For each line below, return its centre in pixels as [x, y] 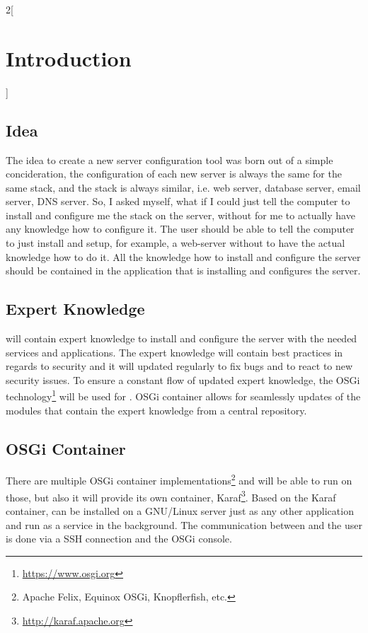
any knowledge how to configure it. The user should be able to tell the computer [180, 229]
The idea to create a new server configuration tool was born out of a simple [169, 159]
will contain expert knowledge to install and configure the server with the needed [182, 338]
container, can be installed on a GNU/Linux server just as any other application [180, 510]
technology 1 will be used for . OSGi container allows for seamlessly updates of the [183, 395]
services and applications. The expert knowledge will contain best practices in [174, 352]
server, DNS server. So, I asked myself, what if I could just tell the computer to [178, 201]
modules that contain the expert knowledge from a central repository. [156, 410]
